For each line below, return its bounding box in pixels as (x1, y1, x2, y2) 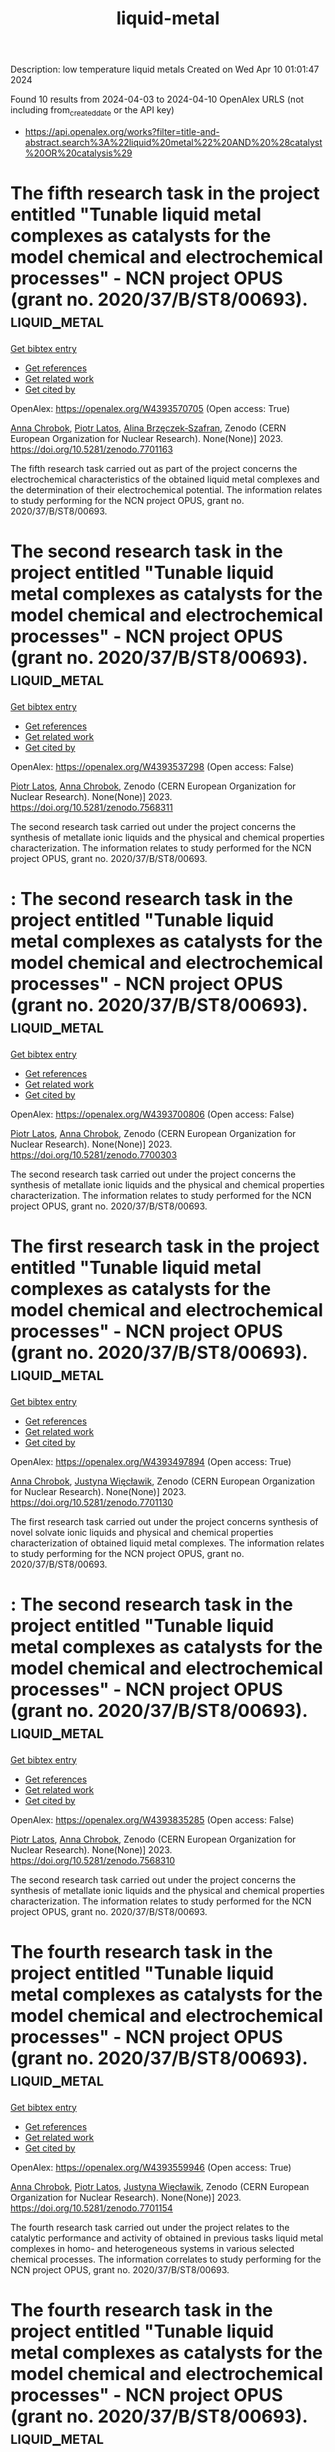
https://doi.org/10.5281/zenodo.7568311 (10, 801, 173, 813)
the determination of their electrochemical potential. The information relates (10, 483, 323, 496)
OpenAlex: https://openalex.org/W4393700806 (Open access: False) (10, 1108, 295, 1120)
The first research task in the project (10, 1235, 320, 1257)
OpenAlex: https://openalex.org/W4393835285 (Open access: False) (10, 1813, 295, 1826)
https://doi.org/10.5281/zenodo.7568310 (10, 1854, 175, 1866)
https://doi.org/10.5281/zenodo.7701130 (10, 1496, 173, 1508)
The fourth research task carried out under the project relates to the (10, 2221, 290, 2233)
